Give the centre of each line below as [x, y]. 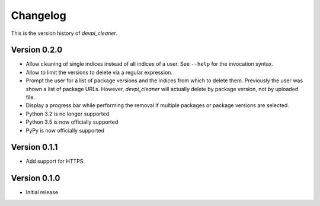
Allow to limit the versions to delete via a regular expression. [99, 72]
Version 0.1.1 [34, 147]
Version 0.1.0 [36, 178]
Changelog [39, 15]
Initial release [42, 192]
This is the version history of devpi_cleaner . [64, 33]
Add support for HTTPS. [55, 161]
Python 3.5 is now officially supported [72, 122]
